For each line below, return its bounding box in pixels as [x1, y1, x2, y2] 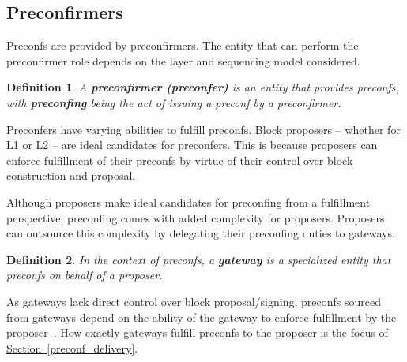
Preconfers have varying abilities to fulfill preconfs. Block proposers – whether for [6, 121, 401, 137]
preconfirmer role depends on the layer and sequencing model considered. [6, 52, 360, 69]
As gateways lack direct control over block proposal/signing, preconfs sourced [6, 293, 381, 309]
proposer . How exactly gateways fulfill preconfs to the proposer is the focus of [6, 324, 388, 341]
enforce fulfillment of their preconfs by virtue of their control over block [6, 151, 353, 168]
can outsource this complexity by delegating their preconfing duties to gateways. [6, 225, 395, 241]
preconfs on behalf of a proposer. [6, 267, 163, 283]
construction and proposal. [6, 167, 136, 184]
